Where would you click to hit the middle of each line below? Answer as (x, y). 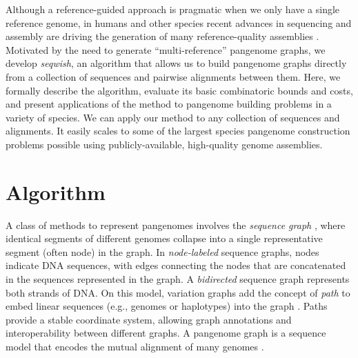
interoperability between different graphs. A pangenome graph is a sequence (166, 333)
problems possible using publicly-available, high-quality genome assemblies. (164, 144)
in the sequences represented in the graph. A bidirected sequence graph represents (178, 279)
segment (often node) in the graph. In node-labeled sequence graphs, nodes (162, 251)
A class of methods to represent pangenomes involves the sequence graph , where (176, 225)
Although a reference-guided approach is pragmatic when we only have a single (173, 9)
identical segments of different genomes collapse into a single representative (164, 238)
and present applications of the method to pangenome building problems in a (169, 104)
